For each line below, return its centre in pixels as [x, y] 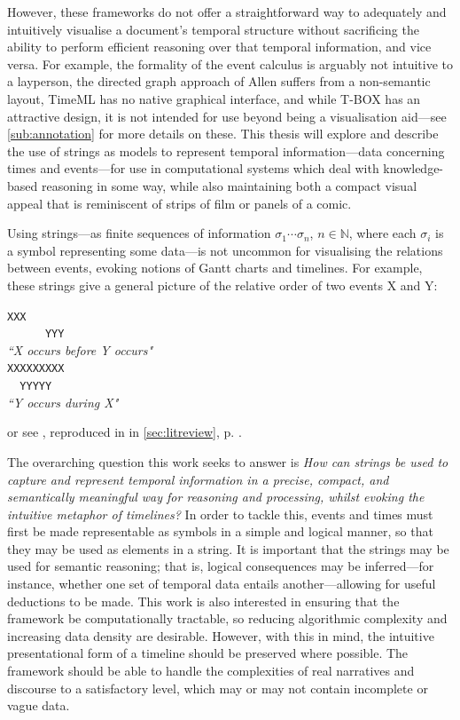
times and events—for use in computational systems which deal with [193, 168]
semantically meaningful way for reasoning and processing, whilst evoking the [216, 497]
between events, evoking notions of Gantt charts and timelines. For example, [215, 268]
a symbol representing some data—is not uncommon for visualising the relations [225, 250]
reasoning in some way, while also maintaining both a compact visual [229, 185]
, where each [382, 233]
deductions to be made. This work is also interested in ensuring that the [203, 601]
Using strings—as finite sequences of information [139, 233]
